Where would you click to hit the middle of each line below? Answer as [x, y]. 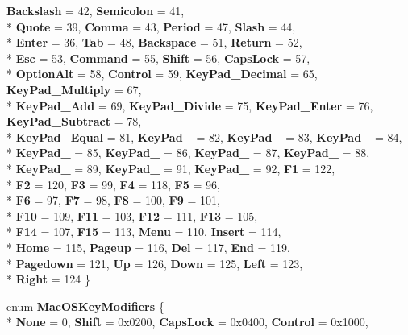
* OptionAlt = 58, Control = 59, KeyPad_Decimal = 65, [162, 74]
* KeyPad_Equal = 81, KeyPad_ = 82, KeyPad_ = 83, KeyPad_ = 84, [204, 136]
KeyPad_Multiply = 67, [74, 89]
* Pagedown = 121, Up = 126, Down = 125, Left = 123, [155, 263]
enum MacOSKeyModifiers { [85, 306]
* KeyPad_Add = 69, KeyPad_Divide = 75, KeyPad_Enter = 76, [190, 105]
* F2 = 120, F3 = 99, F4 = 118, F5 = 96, [113, 184]
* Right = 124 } [48, 279]
